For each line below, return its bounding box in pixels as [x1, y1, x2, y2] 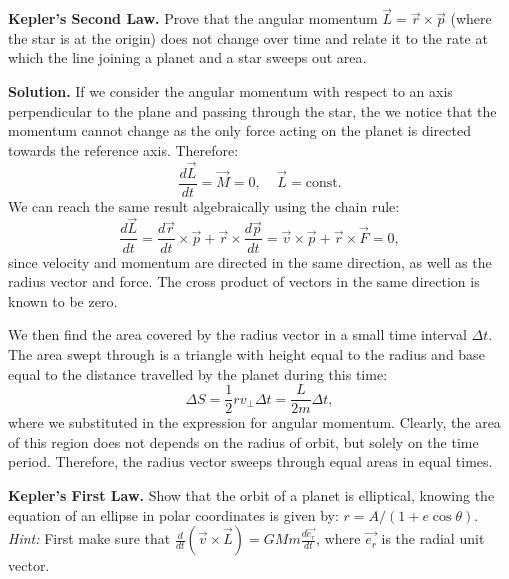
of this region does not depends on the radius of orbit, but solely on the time [8, 431, 479, 452]
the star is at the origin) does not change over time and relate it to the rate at [8, 27, 488, 48]
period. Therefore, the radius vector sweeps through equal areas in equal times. [8, 451, 493, 472]
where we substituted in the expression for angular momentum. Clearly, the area [8, 412, 501, 433]
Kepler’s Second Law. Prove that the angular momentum [8, 8, 378, 29]
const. [305, 176, 342, 191]
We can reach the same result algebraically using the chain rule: [8, 195, 400, 216]
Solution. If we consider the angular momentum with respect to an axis [8, 81, 453, 101]
